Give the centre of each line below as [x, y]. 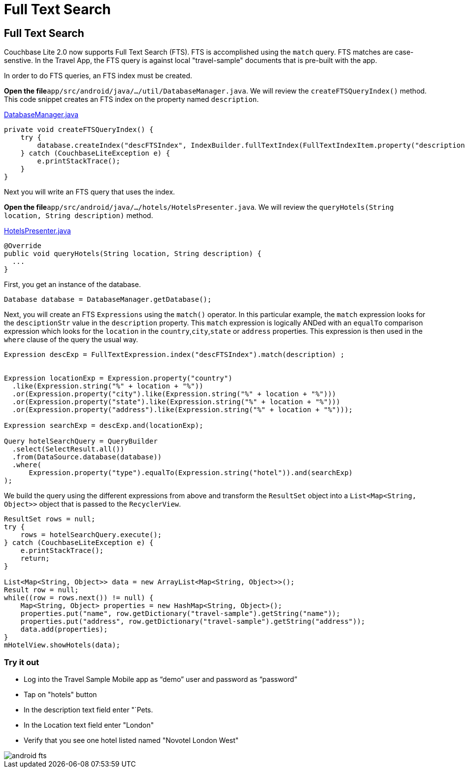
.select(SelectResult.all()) [68, 449]
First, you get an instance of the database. [72, 285]
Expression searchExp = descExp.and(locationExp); [104, 426]
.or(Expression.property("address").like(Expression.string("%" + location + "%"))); [183, 410]
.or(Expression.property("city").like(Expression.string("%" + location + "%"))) [174, 394]
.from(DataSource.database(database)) [87, 457]
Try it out [22, 662]
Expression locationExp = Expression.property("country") [118, 378]
